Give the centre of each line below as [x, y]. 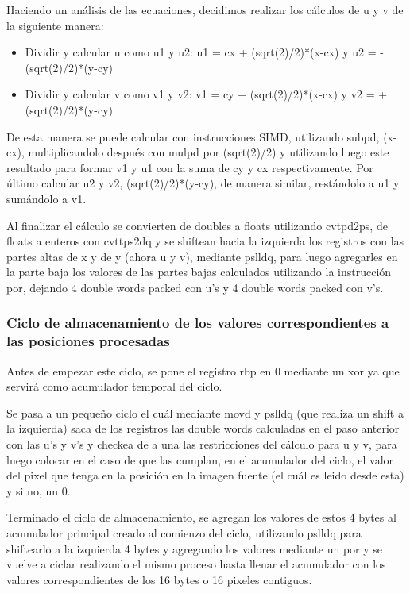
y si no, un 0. [39, 490]
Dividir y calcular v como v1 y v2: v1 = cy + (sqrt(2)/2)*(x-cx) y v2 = [200, 94]
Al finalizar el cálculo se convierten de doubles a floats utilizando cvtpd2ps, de [197, 225]
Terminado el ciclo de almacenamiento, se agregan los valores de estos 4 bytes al [201, 517]
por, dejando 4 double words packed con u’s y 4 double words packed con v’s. [195, 287]
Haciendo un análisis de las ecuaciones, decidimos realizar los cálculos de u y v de [205, 10]
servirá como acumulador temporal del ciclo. [114, 386]
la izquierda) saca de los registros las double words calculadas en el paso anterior [203, 428]
